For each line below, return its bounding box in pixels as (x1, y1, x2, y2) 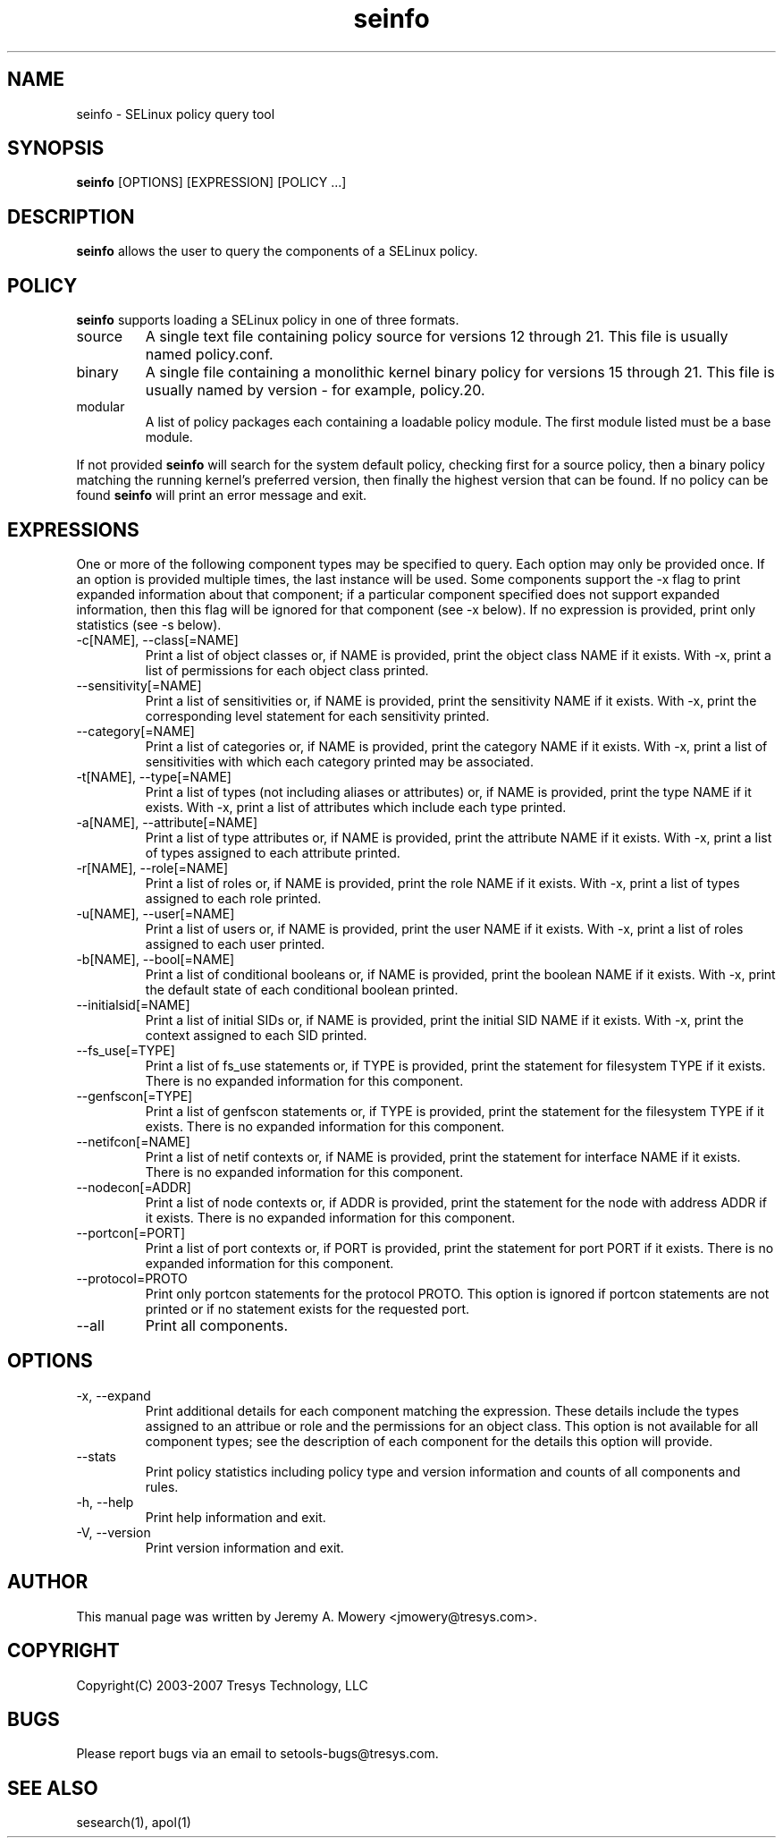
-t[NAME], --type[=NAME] (76, 768, 232, 784)
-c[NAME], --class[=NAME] (76, 631, 239, 647)
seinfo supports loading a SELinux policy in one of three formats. (76, 312, 459, 328)
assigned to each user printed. (145, 935, 325, 952)
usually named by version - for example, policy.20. (145, 381, 485, 400)
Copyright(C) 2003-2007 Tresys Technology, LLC (76, 1677, 368, 1693)
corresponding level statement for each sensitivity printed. (145, 707, 490, 724)
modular (76, 399, 125, 415)
